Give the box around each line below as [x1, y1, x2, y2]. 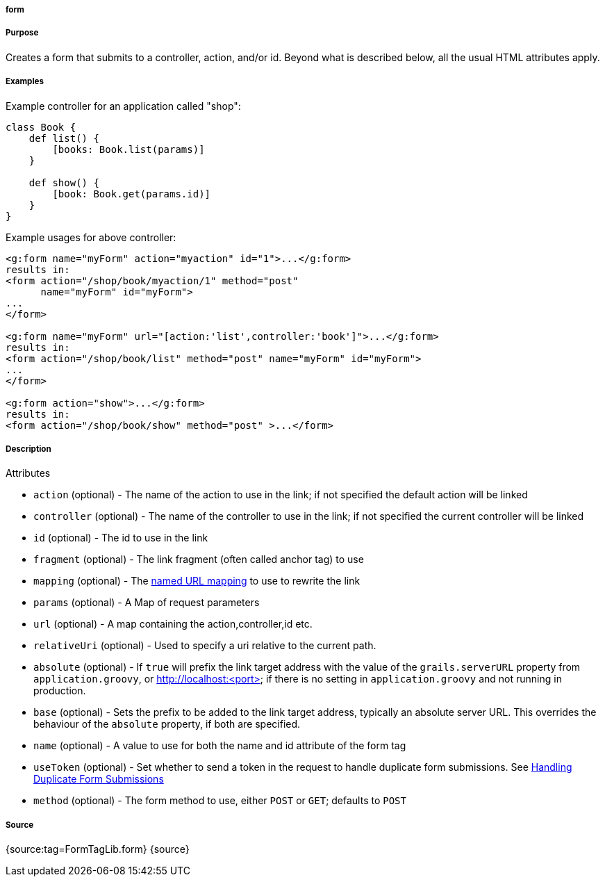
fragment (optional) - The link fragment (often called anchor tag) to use [33, 553, 364, 566]
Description [6, 443, 51, 454]
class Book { [6, 121, 76, 133]
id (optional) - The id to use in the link [33, 532, 208, 544]
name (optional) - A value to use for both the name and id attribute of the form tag [33, 740, 406, 752]
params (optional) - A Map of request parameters [33, 596, 260, 609]
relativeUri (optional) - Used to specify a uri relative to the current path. [33, 639, 376, 652]
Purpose [6, 28, 39, 38]
